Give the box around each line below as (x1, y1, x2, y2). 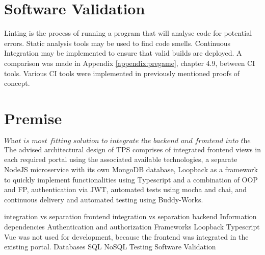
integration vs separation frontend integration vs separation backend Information (4, 211, 257, 222)
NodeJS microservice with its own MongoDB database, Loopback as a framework (4, 164, 258, 174)
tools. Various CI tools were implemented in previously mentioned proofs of (4, 67, 240, 78)
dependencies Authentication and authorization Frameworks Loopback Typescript (4, 221, 260, 231)
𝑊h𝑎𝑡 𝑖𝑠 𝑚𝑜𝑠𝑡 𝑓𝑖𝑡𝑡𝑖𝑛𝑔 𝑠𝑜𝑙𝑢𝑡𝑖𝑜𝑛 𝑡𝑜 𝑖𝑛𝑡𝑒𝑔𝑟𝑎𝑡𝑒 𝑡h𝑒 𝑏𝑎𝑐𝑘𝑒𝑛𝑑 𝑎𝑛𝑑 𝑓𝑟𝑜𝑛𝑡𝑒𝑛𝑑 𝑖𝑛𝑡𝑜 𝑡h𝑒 (4, 137, 251, 145)
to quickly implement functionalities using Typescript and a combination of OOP (4, 174, 258, 184)
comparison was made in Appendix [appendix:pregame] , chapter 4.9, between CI (4, 57, 255, 68)
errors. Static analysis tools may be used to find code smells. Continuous (4, 37, 231, 48)
